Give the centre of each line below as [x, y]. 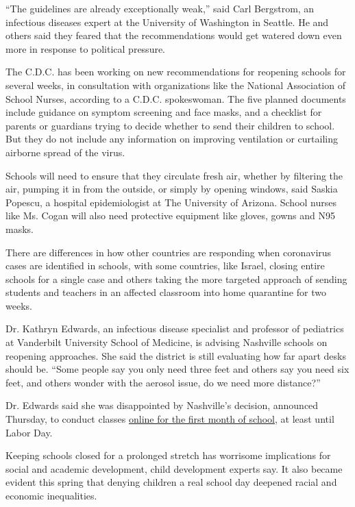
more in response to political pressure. [86, 48]
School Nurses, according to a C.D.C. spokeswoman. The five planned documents [176, 98]
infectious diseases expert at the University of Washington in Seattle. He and [167, 22]
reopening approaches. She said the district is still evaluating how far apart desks [176, 355]
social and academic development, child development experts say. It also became [174, 468]
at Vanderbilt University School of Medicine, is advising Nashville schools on [167, 342]
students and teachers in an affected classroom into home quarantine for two [166, 292]
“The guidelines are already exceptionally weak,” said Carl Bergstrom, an [160, 8]
